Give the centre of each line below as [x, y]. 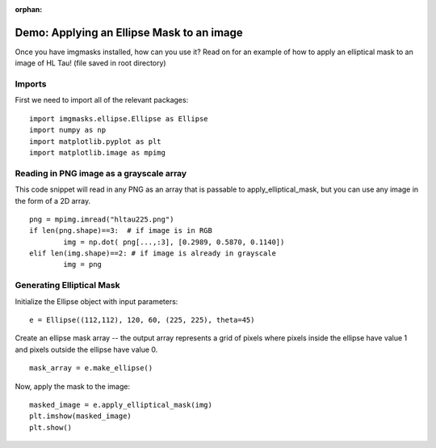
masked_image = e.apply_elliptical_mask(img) [121, 405]
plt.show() [51, 427]
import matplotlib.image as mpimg [97, 152]
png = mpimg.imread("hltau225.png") [102, 219]
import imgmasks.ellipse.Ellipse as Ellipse [119, 118]
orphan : [29, 9]
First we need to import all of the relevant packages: [102, 100]
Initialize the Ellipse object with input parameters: [96, 301]
